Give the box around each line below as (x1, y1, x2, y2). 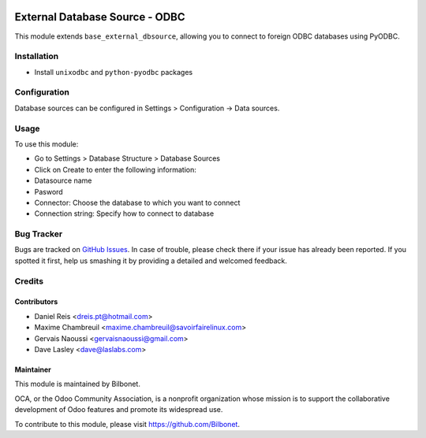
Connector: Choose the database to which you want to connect (34, 198, 241, 207)
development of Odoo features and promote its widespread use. (14, 405, 223, 414)
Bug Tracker (14, 228, 63, 239)
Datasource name (34, 176, 92, 185)
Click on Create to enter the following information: (34, 165, 197, 174)
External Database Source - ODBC (14, 10, 185, 24)
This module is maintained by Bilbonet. (14, 379, 141, 389)
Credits (14, 276, 43, 287)
